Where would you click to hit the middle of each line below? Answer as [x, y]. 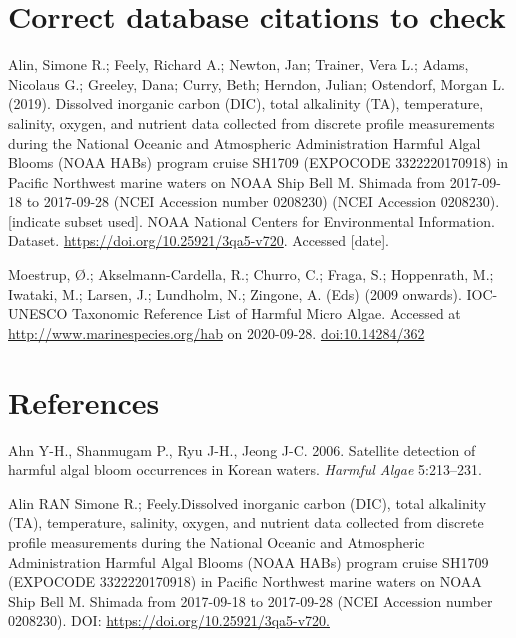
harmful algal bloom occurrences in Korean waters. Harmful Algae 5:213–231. [245, 469]
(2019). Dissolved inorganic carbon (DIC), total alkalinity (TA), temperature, [246, 103]
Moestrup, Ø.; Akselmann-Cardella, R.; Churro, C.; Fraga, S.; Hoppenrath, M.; [251, 274]
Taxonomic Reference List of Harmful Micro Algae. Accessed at [266, 313]
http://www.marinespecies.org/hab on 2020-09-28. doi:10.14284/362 [216, 332]
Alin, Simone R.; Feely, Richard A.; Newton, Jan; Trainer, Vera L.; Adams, [238, 64]
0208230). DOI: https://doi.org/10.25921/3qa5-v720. [169, 620]
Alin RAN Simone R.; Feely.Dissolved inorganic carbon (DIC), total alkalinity [247, 502]
